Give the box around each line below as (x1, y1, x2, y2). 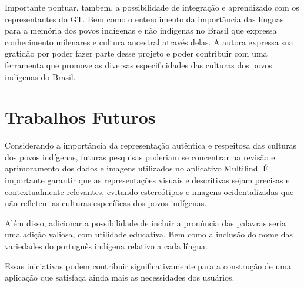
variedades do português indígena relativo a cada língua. (5, 240, 208, 252)
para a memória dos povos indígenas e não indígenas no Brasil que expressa (5, 24, 277, 37)
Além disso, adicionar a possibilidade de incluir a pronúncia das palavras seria (5, 216, 286, 229)
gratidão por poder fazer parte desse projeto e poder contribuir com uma (5, 47, 268, 60)
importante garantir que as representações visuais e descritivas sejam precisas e (5, 174, 290, 186)
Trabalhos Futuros (5, 105, 156, 129)
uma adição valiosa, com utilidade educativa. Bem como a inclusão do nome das (5, 228, 293, 240)
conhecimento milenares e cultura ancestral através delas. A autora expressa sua (5, 35, 293, 48)
